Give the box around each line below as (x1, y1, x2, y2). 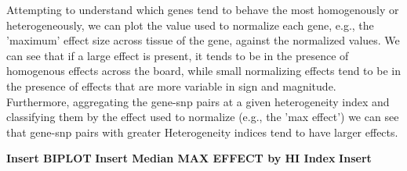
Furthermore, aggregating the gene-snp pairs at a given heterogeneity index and (6, 93, 390, 109)
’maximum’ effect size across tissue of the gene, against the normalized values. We (6, 32, 400, 48)
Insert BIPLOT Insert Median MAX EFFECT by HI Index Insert (6, 150, 372, 166)
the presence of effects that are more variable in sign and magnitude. (6, 77, 336, 94)
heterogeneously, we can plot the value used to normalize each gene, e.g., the (6, 16, 374, 33)
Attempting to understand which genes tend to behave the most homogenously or (6, 2, 399, 17)
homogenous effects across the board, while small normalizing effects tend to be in (6, 62, 401, 79)
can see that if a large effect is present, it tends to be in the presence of (6, 47, 349, 63)
